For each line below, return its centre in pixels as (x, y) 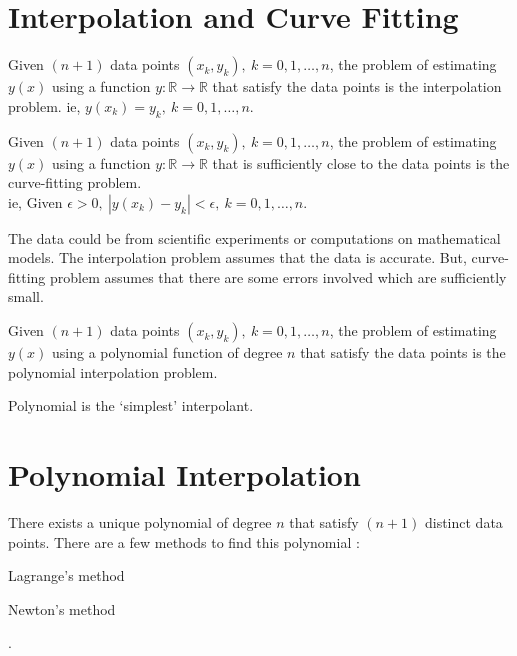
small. (26, 296)
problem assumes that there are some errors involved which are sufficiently (278, 276)
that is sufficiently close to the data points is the (361, 162)
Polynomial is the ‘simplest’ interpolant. (131, 405)
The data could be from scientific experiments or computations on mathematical (254, 237)
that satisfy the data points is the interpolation (357, 86)
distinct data (463, 521)
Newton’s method (62, 608)
